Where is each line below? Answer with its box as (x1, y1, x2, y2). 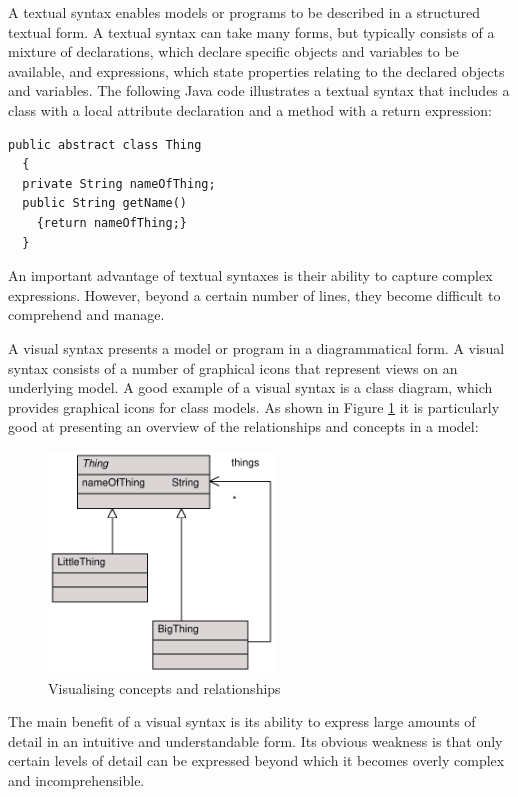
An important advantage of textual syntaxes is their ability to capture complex (8, 265, 493, 286)
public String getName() (22, 196, 187, 211)
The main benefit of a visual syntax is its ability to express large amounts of (8, 711, 476, 732)
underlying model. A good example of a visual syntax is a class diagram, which (8, 377, 493, 398)
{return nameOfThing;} (36, 215, 187, 230)
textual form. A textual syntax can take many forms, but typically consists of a (8, 21, 495, 42)
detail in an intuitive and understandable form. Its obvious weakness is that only (8, 730, 503, 751)
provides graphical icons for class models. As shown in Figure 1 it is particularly (8, 396, 500, 417)
